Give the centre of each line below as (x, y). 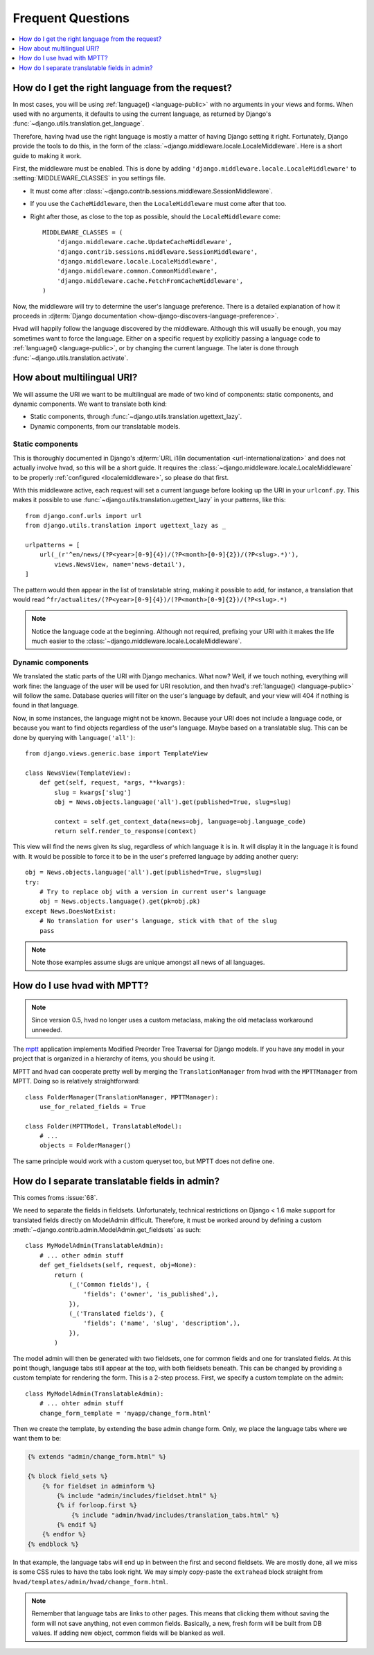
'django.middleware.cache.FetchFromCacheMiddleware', (150, 281)
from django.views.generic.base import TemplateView (116, 753)
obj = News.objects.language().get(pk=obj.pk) (120, 901)
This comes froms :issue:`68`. (55, 1197)
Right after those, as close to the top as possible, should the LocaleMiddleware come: (155, 216)
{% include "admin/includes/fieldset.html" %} (137, 1495)
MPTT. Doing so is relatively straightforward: (76, 1081)
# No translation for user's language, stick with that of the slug (158, 921)
